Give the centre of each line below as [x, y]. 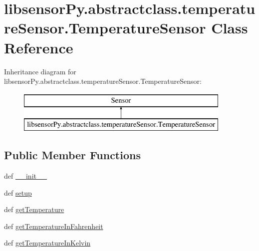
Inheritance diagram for [40, 71]
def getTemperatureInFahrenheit [54, 226]
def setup [18, 192]
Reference [39, 47]
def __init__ [25, 176]
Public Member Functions [72, 155]
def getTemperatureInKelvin [47, 243]
